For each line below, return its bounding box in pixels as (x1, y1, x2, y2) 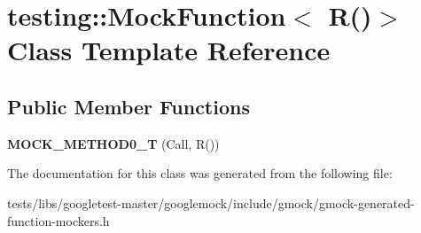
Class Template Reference (7, 32, 331, 68)
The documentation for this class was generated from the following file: (7, 164, 393, 183)
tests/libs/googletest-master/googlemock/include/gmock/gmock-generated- (7, 193, 415, 212)
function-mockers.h (7, 211, 110, 229)
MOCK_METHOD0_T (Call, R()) (7, 134, 220, 152)
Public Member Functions (7, 92, 250, 120)
